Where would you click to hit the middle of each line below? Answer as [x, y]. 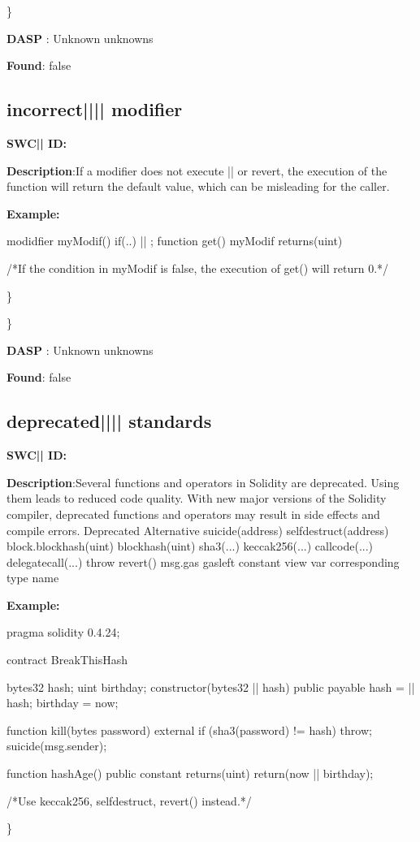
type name [33, 578]
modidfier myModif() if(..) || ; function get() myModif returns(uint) [175, 241]
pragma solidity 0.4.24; [63, 632]
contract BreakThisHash [67, 660]
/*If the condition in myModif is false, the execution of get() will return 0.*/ [198, 268]
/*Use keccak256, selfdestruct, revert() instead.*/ [129, 800]
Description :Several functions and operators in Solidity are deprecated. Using [203, 482]
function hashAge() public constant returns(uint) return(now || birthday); [190, 773]
